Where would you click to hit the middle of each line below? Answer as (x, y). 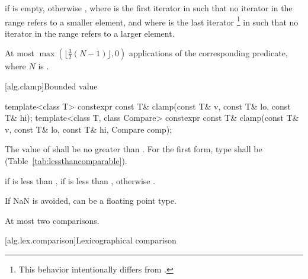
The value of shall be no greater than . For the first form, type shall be (134, 149)
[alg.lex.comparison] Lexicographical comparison (91, 240)
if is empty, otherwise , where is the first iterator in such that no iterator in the (149, 8)
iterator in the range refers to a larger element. (90, 33)
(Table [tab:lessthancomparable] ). (66, 161)
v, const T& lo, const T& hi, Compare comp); (89, 129)
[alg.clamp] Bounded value (51, 86)
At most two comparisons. (52, 220)
